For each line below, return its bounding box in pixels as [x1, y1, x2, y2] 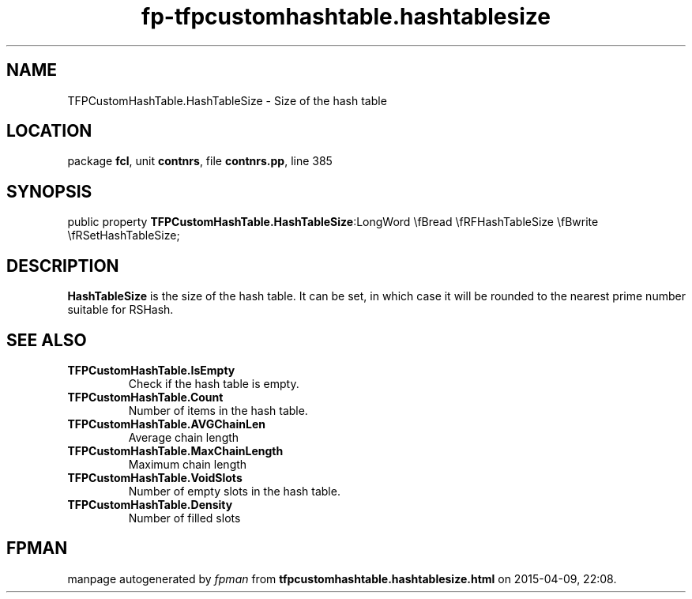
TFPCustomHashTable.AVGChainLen [67, 416, 265, 431]
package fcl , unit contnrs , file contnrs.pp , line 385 [67, 154, 333, 168]
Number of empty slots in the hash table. [128, 484, 340, 498]
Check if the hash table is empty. [128, 376, 299, 390]
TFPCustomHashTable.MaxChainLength [67, 443, 284, 458]
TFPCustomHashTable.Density [67, 497, 233, 511]
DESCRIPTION [6, 255, 119, 276]
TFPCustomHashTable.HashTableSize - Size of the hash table [67, 93, 387, 107]
